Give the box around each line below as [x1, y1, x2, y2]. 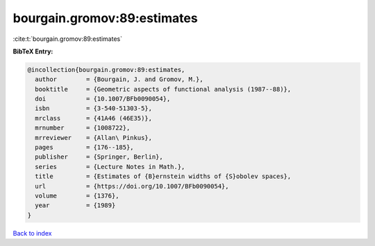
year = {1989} [35, 202, 116, 209]
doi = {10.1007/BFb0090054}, [35, 95, 171, 103]
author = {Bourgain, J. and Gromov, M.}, [35, 76, 204, 83]
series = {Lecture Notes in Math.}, [35, 163, 185, 170]
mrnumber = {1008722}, [35, 124, 131, 132]
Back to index [12, 229, 52, 237]
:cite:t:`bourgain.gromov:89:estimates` [12, 35, 123, 43]
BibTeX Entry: [12, 47, 53, 55]
